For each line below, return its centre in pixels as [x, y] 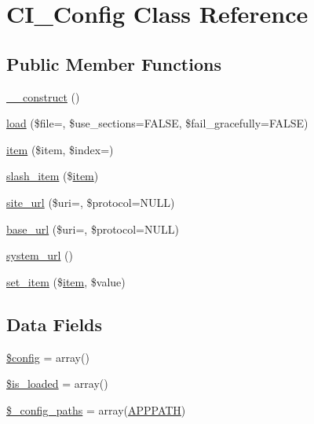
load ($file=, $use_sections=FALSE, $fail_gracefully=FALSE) [157, 123]
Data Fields [55, 324]
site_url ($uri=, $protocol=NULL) [91, 202]
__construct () [43, 96]
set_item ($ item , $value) [66, 281]
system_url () [40, 255]
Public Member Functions [114, 63]
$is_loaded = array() [57, 383]
